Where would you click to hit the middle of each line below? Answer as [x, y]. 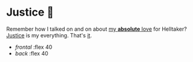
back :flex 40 [31, 53]
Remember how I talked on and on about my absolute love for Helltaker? [97, 29]
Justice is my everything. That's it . [49, 35]
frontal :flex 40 [34, 47]
